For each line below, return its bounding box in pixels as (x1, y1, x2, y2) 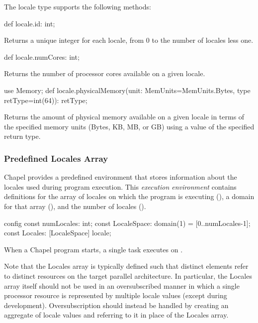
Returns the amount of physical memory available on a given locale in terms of (4, 111, 245, 122)
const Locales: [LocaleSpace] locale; (4, 227, 111, 238)
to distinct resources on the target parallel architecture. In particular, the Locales (4, 270, 252, 281)
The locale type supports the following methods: (4, 1, 151, 11)
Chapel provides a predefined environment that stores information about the (4, 172, 237, 182)
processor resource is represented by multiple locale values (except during (4, 290, 227, 301)
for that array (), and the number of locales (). (4, 201, 146, 211)
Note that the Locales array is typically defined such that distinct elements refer (4, 261, 249, 271)
